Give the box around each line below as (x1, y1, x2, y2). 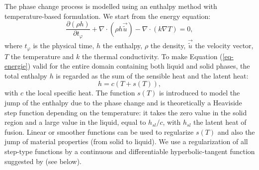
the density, (150, 40, 186, 51)
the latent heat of (193, 117, 247, 127)
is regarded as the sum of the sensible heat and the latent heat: (56, 70, 249, 81)
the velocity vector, (195, 40, 254, 51)
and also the (217, 126, 255, 137)
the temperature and (10, 51, 74, 61)
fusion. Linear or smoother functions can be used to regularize (4, 126, 194, 137)
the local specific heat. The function (25, 87, 135, 98)
